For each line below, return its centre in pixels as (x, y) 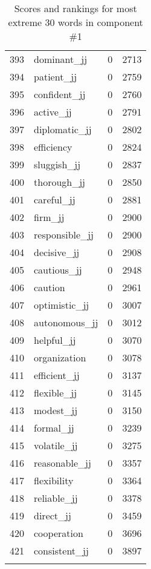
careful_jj (55, 199)
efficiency (53, 147)
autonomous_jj (66, 322)
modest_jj (56, 410)
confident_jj (60, 94)
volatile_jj (56, 445)
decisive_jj (57, 252)
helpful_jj (55, 340)
